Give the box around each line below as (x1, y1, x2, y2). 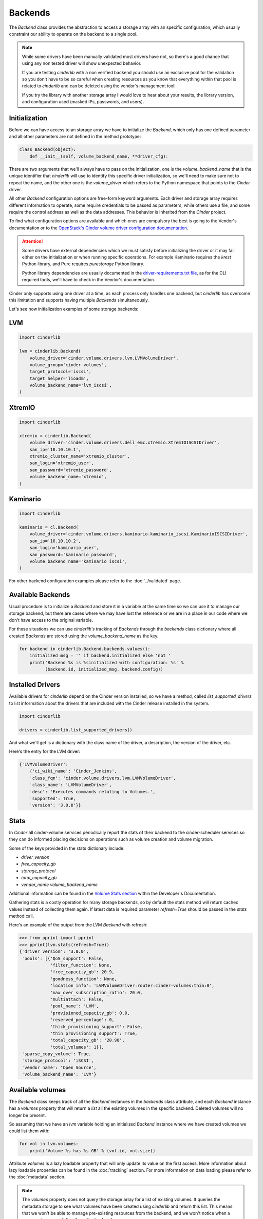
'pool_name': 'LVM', (50, 1003, 99, 1009)
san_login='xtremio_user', (29, 460, 94, 466)
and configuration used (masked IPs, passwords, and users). (22, 99, 144, 105)
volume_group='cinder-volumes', (29, 362, 107, 368)
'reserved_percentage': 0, (50, 1017, 114, 1022)
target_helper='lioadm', (29, 375, 89, 381)
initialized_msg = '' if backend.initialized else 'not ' (29, 653, 171, 658)
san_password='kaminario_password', (29, 551, 117, 557)
